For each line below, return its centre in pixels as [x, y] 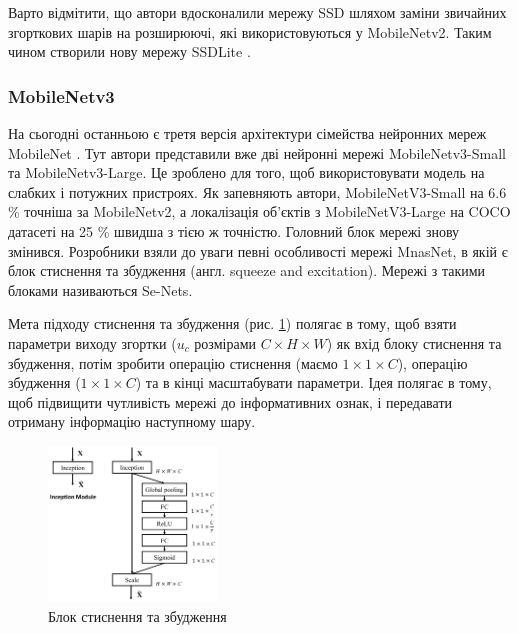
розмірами [225, 342]
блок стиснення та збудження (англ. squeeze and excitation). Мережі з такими [247, 270]
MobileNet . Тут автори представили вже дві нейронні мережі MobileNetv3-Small [257, 152]
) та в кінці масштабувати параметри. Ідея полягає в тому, [313, 382]
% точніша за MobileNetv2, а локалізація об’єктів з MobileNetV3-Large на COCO [259, 211]
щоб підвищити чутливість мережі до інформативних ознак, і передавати [230, 401]
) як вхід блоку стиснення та [414, 342]
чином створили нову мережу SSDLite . [129, 51]
